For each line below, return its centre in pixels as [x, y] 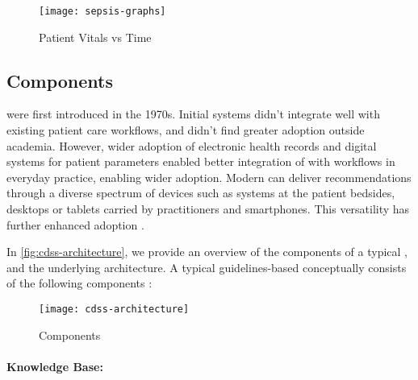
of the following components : [79, 283]
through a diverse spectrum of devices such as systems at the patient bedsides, [201, 193]
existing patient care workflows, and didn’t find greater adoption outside [186, 130]
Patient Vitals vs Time [95, 37]
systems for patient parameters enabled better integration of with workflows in [201, 161]
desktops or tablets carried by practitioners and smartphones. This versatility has [208, 209]
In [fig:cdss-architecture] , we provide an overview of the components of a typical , [207, 252]
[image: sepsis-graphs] [102, 11]
